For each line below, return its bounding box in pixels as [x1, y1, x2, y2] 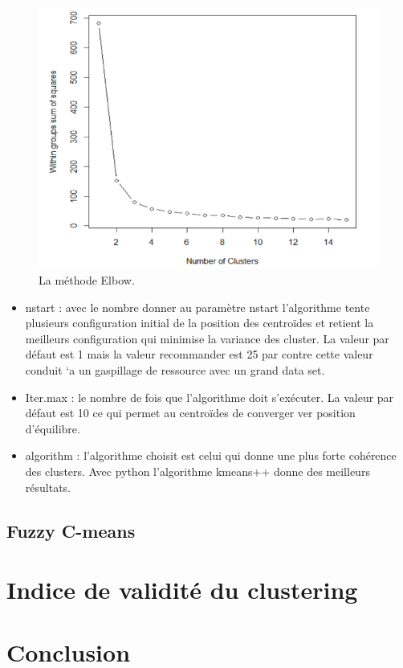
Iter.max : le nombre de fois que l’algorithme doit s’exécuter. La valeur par [25, 388, 394, 405]
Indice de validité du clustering [6, 573, 358, 606]
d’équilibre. [25, 420, 80, 436]
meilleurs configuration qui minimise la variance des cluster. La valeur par [25, 330, 389, 346]
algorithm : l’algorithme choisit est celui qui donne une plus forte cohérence [25, 447, 397, 464]
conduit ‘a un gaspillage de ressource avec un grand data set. [25, 361, 325, 378]
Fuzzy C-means [6, 518, 136, 543]
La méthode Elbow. [39, 272, 135, 289]
